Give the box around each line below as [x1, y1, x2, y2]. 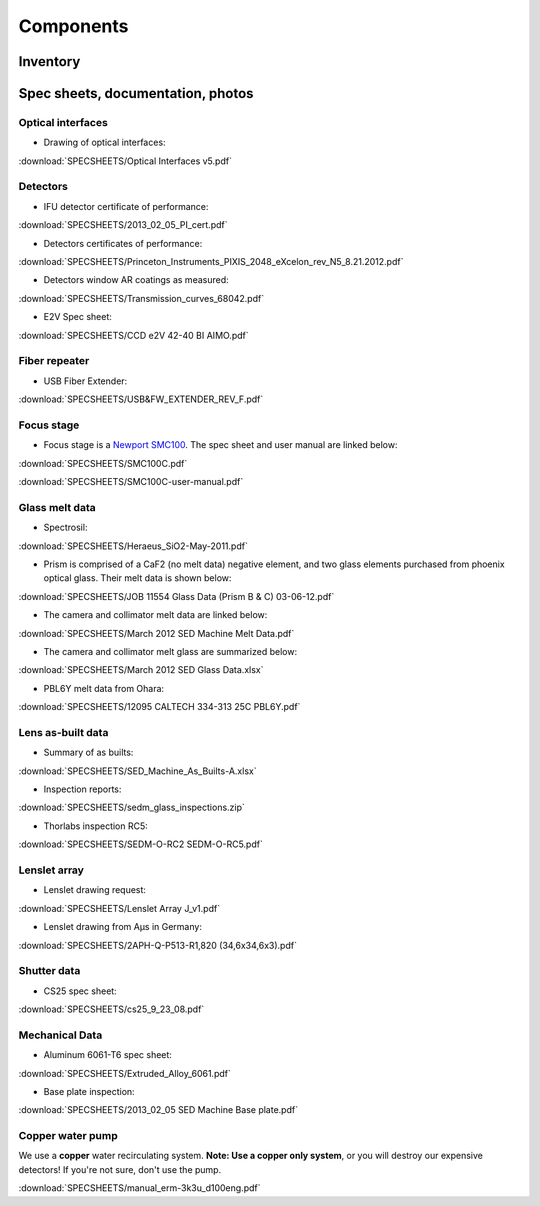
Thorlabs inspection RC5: [43, 820, 149, 832]
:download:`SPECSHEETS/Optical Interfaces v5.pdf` [18, 155, 232, 167]
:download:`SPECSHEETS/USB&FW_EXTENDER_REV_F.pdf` [18, 393, 264, 405]
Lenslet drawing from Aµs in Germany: [43, 921, 202, 933]
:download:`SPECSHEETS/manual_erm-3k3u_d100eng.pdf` [18, 1182, 261, 1194]
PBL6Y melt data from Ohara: [43, 682, 165, 694]
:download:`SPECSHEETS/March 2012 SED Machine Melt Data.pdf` [18, 627, 295, 639]
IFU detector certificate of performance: [43, 200, 209, 212]
